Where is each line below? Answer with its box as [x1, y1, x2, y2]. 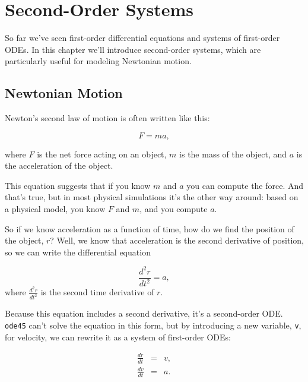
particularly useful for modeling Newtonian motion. [5, 55, 192, 67]
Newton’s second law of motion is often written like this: [5, 112, 210, 124]
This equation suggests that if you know [5, 179, 151, 191]
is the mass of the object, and [179, 147, 287, 160]
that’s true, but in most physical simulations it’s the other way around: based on [5, 191, 299, 203]
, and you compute [139, 203, 208, 215]
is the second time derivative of [40, 286, 154, 298]
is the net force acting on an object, [37, 147, 167, 160]
